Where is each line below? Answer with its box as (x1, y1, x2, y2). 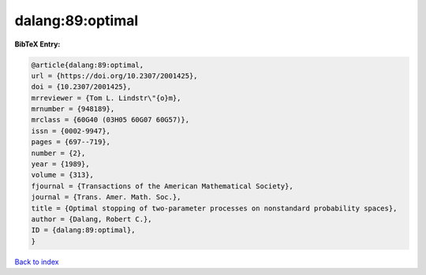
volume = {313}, (31, 170, 95, 180)
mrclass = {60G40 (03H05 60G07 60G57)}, (31, 115, 189, 124)
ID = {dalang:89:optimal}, (31, 225, 136, 235)
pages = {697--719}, (31, 138, 110, 147)
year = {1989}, (31, 160, 90, 169)
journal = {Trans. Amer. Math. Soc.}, (31, 193, 181, 202)
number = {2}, (31, 148, 86, 158)
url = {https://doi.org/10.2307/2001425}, (31, 71, 198, 80)
